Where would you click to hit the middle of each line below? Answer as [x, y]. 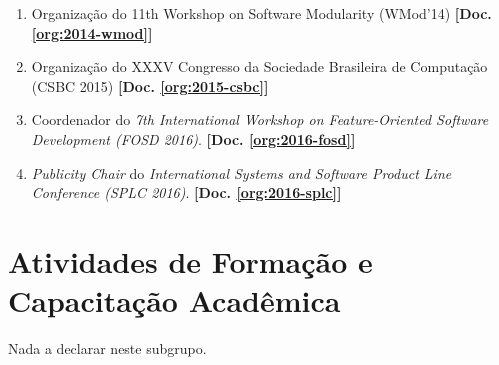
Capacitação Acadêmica [174, 300]
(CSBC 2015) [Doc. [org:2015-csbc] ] [150, 85]
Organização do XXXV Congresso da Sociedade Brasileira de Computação [259, 66]
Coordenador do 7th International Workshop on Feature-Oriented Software [260, 119]
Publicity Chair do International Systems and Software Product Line [241, 172]
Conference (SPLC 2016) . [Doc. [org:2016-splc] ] [186, 192]
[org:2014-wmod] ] [92, 32]
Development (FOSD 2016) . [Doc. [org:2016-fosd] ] [193, 138]
